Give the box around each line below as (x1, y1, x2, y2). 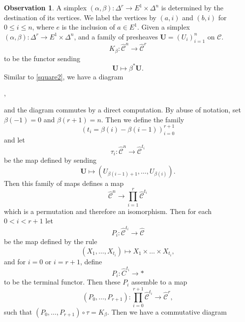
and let (4, 134, 25, 144)
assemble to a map (131, 277, 187, 287)
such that (4, 307, 32, 317)
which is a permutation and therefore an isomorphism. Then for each (4, 206, 212, 216)
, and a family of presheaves (74, 31, 158, 41)
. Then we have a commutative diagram (107, 307, 227, 317)
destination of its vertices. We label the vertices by (4, 12, 156, 22)
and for (4, 256, 26, 266)
